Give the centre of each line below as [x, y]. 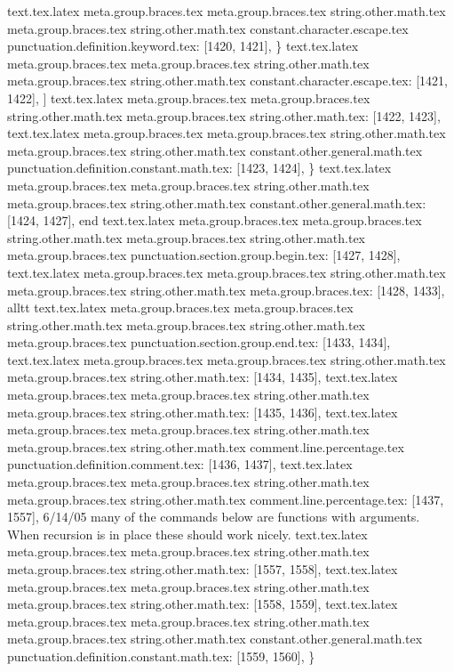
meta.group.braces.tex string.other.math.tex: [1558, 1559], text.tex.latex [203, 604]
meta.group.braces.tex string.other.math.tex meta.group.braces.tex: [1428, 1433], [226, 290]
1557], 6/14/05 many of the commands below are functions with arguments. [214, 517]
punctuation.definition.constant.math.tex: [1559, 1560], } [161, 656]
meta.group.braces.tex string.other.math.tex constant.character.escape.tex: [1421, [228, 81]
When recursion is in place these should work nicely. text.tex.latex [187, 534]
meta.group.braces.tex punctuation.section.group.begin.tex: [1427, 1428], [204, 255]
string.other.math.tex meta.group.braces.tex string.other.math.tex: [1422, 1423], [224, 115]
